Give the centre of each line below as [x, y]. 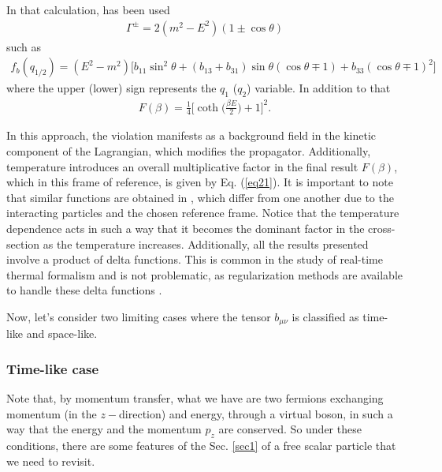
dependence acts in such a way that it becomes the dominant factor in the [186, 228]
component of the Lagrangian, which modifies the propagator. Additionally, [189, 151]
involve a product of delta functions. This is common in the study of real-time [195, 259]
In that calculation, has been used [88, 9]
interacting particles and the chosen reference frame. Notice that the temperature [203, 213]
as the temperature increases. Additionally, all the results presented [206, 243]
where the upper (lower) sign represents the [111, 88]
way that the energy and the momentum [104, 429]
